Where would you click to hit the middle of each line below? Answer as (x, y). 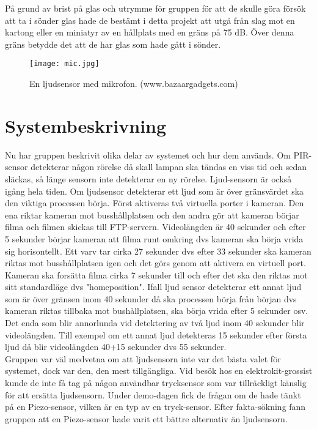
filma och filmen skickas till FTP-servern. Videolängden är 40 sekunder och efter (155, 227)
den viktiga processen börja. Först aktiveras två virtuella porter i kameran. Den (155, 203)
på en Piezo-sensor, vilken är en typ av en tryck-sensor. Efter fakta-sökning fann (155, 407)
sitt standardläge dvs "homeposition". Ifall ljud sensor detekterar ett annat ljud (153, 287)
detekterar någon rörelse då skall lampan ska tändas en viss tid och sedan (169, 167)
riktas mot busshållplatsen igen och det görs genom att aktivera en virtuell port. (155, 263)
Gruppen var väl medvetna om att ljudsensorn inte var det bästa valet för (143, 358)
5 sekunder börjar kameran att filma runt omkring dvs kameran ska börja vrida (154, 238)
